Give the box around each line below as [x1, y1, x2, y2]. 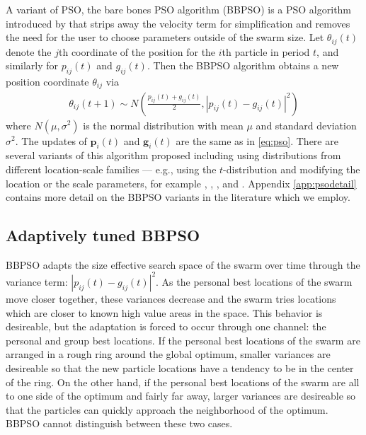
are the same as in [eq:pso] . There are [176, 133, 338, 148]
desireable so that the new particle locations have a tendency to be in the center [6, 360, 354, 375]
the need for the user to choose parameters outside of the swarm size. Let [6, 30, 324, 45]
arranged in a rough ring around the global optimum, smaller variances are [6, 347, 331, 361]
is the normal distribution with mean [83, 117, 244, 132]
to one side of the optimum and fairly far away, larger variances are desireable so [6, 388, 356, 403]
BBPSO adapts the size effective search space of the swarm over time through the [6, 257, 360, 272]
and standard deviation [256, 117, 357, 132]
